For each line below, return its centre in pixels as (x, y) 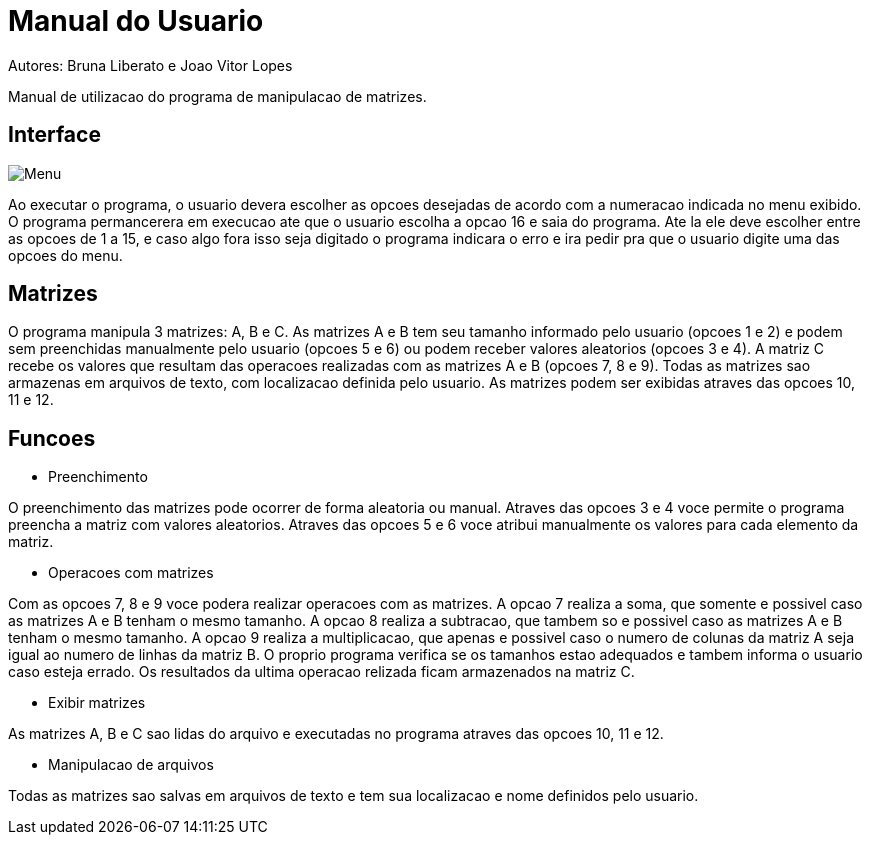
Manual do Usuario (136, 21)
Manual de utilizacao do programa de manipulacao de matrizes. (217, 96)
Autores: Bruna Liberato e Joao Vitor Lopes (150, 65)
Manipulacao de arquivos (131, 765)
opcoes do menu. (65, 255)
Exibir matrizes (97, 703)
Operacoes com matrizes (131, 573)
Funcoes (52, 438)
